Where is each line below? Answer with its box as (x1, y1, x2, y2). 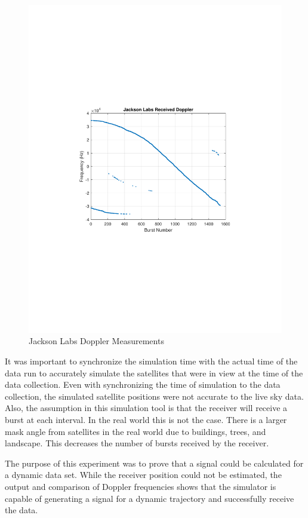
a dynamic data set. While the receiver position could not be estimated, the (5, 468, 282, 481)
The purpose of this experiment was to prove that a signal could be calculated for (5, 456, 304, 469)
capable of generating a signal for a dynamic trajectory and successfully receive (5, 492, 294, 504)
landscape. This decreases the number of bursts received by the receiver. (5, 437, 269, 449)
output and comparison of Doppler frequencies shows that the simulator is (5, 480, 276, 493)
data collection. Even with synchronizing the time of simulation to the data (5, 378, 281, 391)
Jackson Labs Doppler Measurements (29, 335, 164, 347)
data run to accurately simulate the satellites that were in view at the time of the (5, 366, 303, 379)
